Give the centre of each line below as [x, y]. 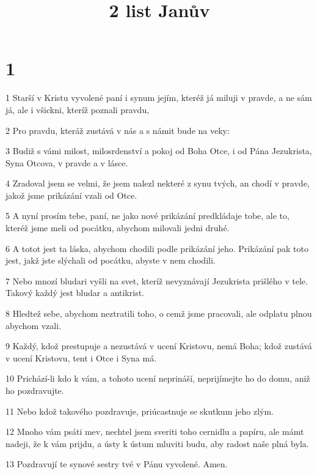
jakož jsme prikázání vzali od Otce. [71, 195]
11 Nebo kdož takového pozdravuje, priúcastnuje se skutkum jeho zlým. [140, 411]
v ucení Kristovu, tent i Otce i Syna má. [81, 357]
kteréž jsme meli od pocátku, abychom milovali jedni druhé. [118, 228]
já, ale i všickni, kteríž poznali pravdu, [78, 109]
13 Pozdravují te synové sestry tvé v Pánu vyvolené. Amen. [117, 464]
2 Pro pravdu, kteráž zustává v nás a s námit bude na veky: [118, 130]
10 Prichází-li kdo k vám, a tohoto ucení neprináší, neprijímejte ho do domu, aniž [158, 378]
